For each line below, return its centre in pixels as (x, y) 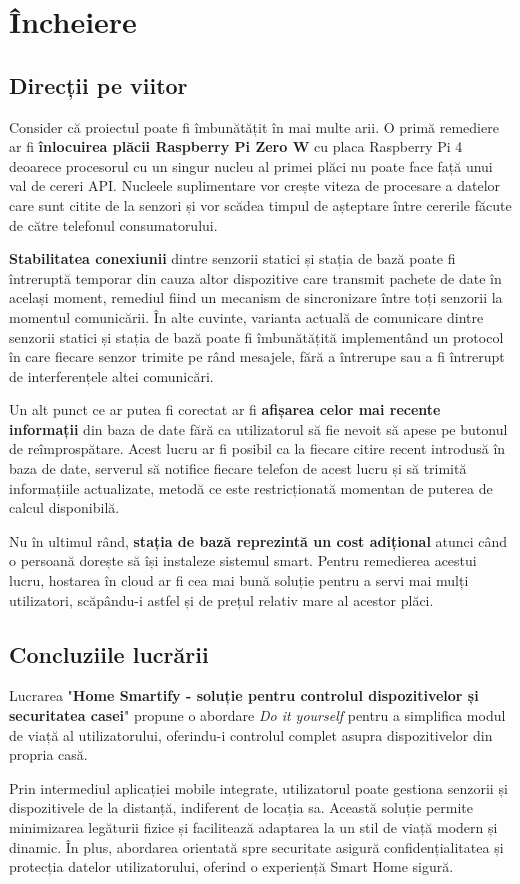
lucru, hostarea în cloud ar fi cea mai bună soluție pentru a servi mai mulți (239, 580)
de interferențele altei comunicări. (111, 375)
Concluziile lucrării (109, 653)
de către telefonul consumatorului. (113, 224)
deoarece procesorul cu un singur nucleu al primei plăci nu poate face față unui (251, 165)
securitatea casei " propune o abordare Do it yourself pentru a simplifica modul (257, 715)
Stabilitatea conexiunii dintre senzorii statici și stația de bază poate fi (232, 258)
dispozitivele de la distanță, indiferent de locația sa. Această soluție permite (241, 807)
